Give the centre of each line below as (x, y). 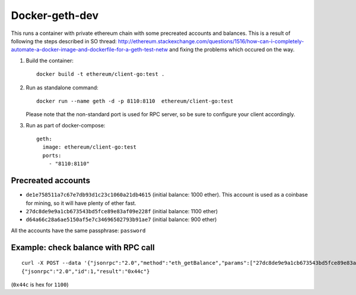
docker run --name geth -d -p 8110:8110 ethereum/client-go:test (135, 101)
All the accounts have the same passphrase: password (78, 230)
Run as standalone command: (62, 87)
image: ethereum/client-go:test (89, 147)
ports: (52, 155)
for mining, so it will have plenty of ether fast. (81, 203)
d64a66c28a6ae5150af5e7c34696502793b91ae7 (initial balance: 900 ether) (121, 220)
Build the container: (50, 60)
